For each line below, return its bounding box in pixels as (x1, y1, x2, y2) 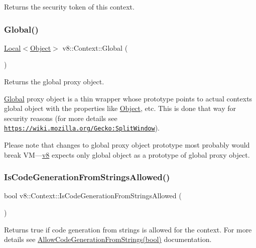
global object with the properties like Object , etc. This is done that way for (4, 103, 236, 113)
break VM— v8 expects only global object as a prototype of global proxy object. (4, 149, 250, 160)
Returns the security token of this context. (4, 2, 135, 12)
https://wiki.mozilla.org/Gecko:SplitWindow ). (4, 122, 160, 133)
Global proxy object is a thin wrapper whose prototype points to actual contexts (4, 93, 252, 103)
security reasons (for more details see (4, 112, 117, 123)
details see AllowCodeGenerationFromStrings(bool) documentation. (4, 234, 212, 244)
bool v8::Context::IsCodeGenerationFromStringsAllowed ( (4, 190, 182, 201)
